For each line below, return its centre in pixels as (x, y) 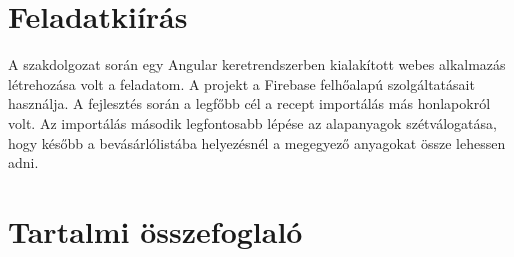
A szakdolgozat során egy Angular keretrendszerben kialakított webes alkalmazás (257, 64)
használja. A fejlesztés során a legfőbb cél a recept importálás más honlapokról (249, 103)
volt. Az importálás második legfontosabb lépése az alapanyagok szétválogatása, (252, 122)
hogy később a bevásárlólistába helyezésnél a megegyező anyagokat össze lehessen (257, 142)
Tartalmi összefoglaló (155, 230)
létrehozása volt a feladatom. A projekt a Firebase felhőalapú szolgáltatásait (241, 83)
